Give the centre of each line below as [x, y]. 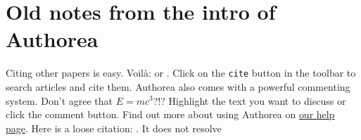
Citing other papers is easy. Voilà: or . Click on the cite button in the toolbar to [181, 73]
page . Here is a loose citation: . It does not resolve [114, 128]
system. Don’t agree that [59, 100]
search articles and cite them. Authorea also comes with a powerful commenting [178, 86]
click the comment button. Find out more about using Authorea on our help [170, 114]
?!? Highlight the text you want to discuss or [249, 100]
